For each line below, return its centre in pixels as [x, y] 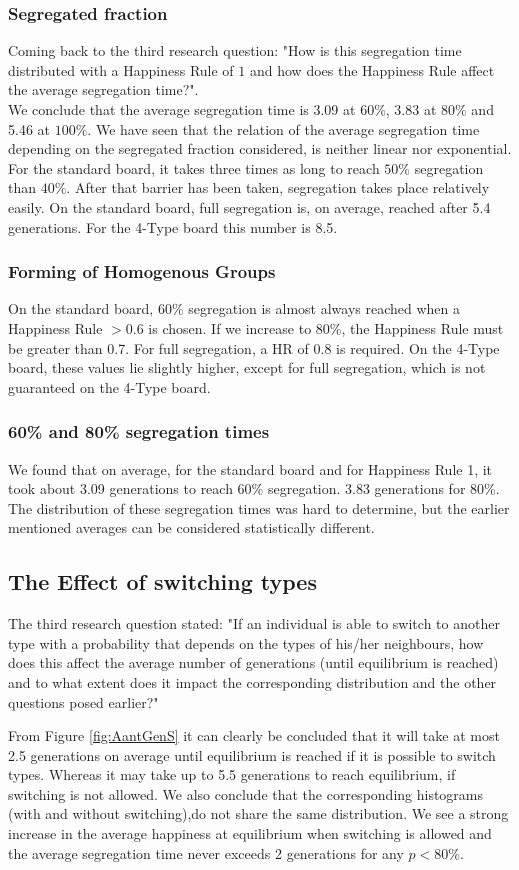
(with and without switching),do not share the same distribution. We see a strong [258, 813]
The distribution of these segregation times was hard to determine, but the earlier [259, 507]
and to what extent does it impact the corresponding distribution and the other [252, 681]
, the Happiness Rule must [422, 327]
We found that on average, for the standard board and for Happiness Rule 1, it [250, 468]
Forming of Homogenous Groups [142, 271]
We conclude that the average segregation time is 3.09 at [182, 109]
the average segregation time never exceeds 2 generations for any [206, 852]
